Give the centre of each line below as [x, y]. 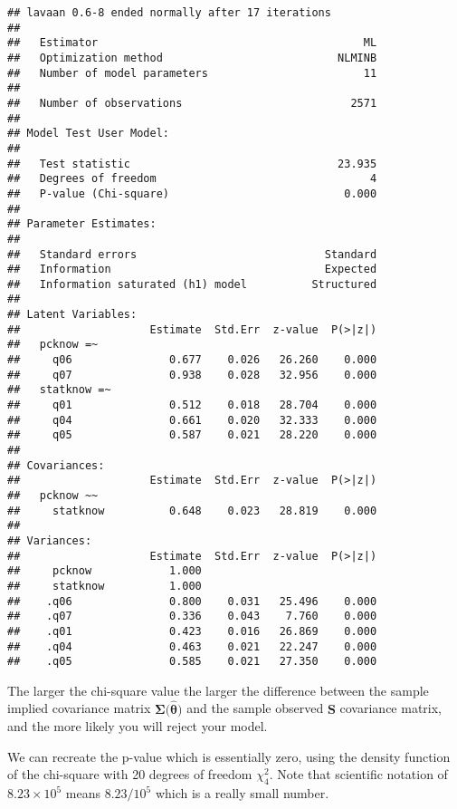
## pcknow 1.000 [105, 571]
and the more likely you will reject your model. [138, 726]
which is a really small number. [242, 793]
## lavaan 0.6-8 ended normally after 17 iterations [169, 13]
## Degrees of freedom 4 [192, 179]
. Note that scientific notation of [358, 774]
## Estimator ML [192, 43]
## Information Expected [192, 270]
